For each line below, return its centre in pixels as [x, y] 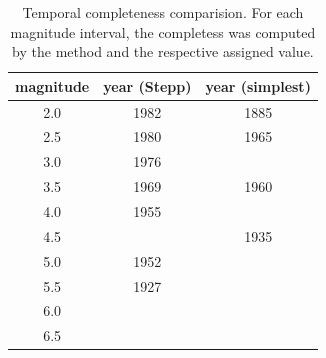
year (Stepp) [147, 85]
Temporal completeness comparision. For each [163, 12]
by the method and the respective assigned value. [163, 51]
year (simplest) [258, 85]
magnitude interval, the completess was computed [163, 31]
